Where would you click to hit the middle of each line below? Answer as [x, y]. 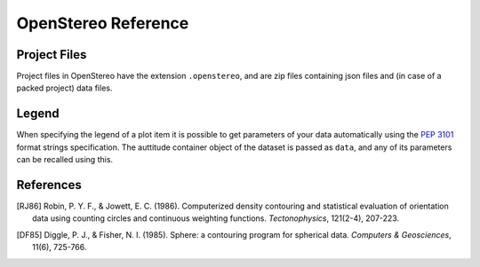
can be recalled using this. [65, 160]
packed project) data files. [64, 88]
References [49, 185]
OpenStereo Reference [103, 23]
